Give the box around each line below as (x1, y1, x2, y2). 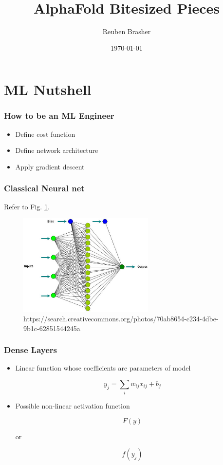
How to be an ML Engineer (4, 110, 114, 122)
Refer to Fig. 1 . (4, 201, 50, 211)
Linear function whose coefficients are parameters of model (15, 363, 191, 373)
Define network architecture (15, 145, 98, 155)
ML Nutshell (4, 79, 92, 99)
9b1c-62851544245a (23, 323, 80, 333)
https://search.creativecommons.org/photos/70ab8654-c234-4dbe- (23, 313, 219, 323)
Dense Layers (4, 344, 57, 356)
